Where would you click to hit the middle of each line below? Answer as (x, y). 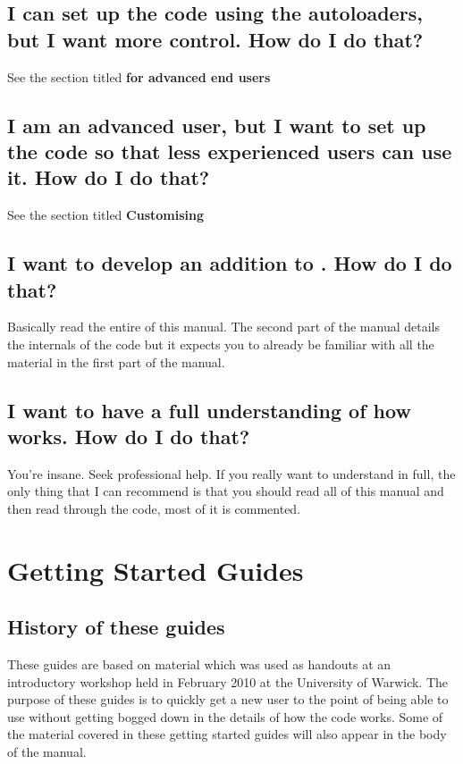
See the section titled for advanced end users (139, 76)
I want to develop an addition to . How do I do (230, 263)
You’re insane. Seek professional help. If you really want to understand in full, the (231, 473)
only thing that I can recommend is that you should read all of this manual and (226, 491)
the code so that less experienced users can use (230, 151)
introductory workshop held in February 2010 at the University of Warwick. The (228, 681)
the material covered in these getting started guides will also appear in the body (227, 734)
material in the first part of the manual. (116, 361)
